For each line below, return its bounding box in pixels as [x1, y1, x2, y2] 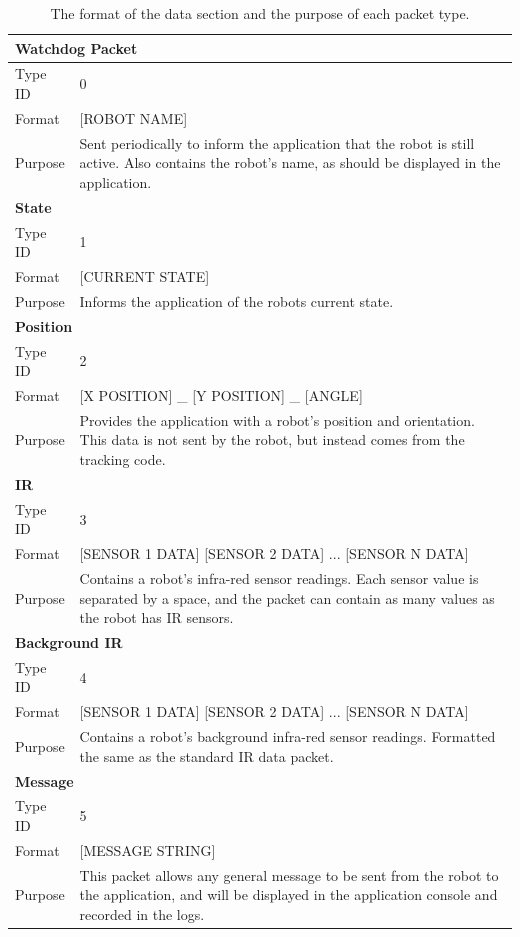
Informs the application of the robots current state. [79, 290, 394, 311]
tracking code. [79, 449, 166, 470]
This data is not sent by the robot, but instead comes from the [79, 429, 465, 450]
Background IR [15, 632, 123, 653]
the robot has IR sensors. [79, 607, 234, 628]
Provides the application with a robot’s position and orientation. [79, 409, 475, 430]
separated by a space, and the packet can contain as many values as [79, 587, 495, 608]
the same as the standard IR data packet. [79, 745, 334, 766]
